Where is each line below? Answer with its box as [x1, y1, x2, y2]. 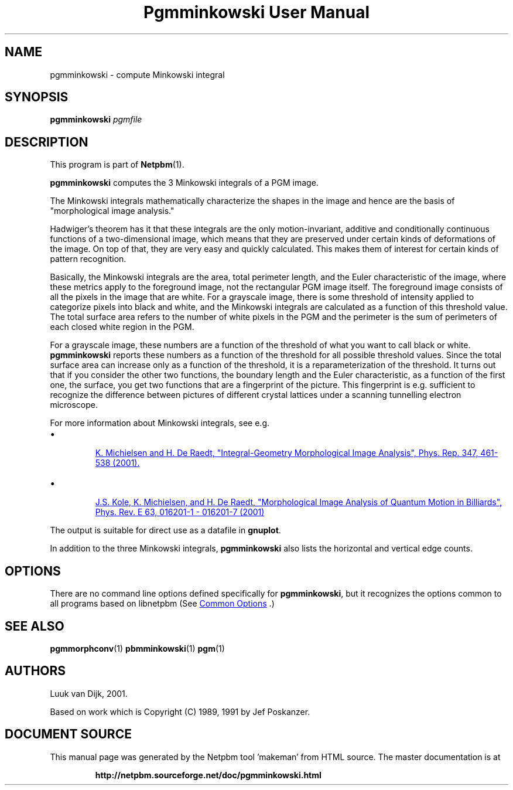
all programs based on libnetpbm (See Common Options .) [50, 598, 275, 609]
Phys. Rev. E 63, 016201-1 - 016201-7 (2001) [95, 507, 265, 517]
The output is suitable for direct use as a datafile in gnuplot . [50, 525, 281, 536]
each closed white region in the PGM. [50, 322, 194, 332]
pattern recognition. [50, 254, 126, 264]
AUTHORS [5, 663, 66, 679]
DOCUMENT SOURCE [5, 727, 132, 742]
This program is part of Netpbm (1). [50, 159, 184, 170]
